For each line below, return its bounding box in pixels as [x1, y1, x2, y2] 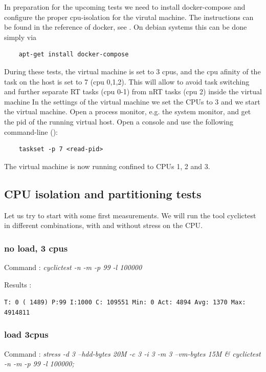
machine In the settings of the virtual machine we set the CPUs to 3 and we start [4, 96, 260, 107]
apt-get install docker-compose [18, 51, 129, 58]
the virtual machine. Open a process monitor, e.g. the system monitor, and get [4, 106, 251, 117]
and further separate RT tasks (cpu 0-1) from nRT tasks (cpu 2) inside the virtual [4, 86, 262, 97]
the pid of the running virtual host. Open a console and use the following [4, 116, 233, 127]
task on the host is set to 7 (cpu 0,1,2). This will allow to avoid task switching [4, 76, 250, 87]
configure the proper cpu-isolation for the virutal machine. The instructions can [4, 11, 254, 22]
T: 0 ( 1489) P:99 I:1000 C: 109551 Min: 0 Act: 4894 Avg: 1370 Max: [4, 299, 246, 306]
